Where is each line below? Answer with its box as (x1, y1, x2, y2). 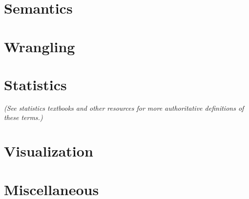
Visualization (4, 141, 93, 161)
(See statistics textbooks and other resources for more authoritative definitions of (4, 102, 244, 113)
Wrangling (4, 36, 75, 56)
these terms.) (4, 112, 43, 122)
